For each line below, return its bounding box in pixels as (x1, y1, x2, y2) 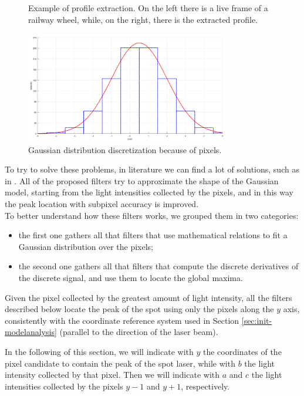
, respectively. (181, 380, 230, 392)
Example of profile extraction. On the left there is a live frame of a (28, 2, 268, 13)
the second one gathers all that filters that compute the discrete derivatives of (18, 260, 299, 272)
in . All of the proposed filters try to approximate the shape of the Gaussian (5, 174, 279, 187)
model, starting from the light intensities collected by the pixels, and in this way (5, 186, 294, 198)
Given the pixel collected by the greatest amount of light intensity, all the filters (5, 291, 292, 303)
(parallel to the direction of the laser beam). (59, 326, 218, 338)
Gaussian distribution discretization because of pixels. (28, 143, 222, 155)
